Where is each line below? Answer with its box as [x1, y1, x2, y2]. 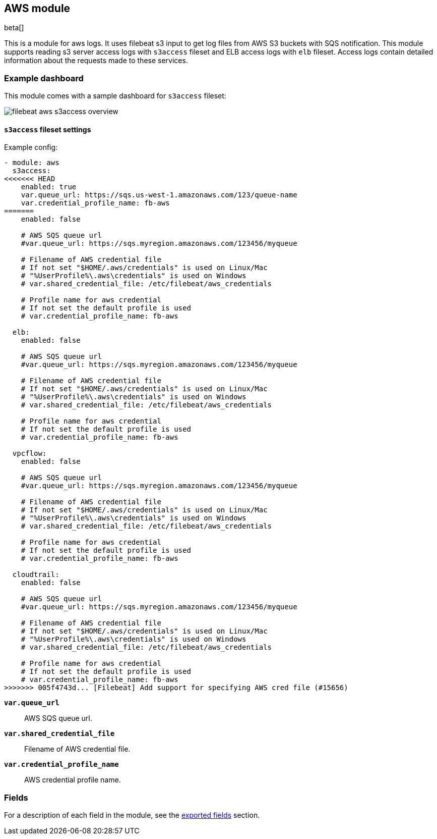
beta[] [4, 23, 24, 32]
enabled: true [21, 183, 77, 191]
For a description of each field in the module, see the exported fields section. [4, 811, 260, 820]
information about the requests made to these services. [4, 56, 188, 65]
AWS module [4, 2, 71, 15]
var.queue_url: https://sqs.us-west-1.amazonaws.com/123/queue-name [21, 191, 297, 199]
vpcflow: [12, 449, 47, 458]
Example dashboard [4, 73, 84, 83]
